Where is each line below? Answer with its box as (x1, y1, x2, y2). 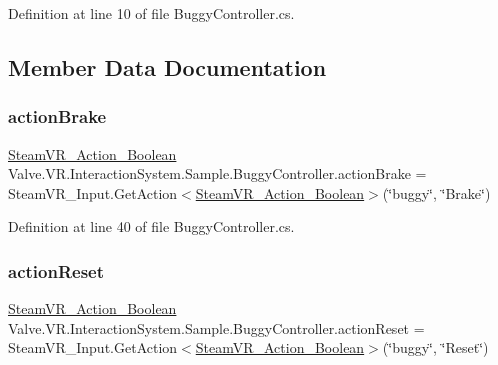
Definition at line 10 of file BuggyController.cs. (8, 3, 295, 23)
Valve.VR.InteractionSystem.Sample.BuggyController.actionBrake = (8, 163, 427, 184)
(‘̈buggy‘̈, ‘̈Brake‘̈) (382, 182, 491, 203)
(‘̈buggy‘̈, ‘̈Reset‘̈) (382, 337, 489, 358)
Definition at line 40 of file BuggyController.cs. (8, 216, 295, 237)
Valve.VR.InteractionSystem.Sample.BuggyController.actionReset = (8, 317, 425, 338)
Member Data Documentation (8, 51, 327, 82)
